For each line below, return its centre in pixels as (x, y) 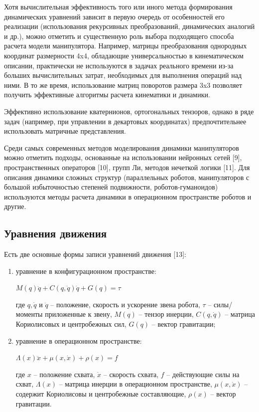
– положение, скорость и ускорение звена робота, (125, 304)
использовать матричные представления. (65, 131)
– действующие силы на (203, 374)
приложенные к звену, (78, 314)
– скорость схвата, (131, 374)
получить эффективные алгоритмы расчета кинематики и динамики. (107, 95)
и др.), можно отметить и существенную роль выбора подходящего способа (119, 36)
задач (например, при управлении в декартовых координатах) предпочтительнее (125, 121)
